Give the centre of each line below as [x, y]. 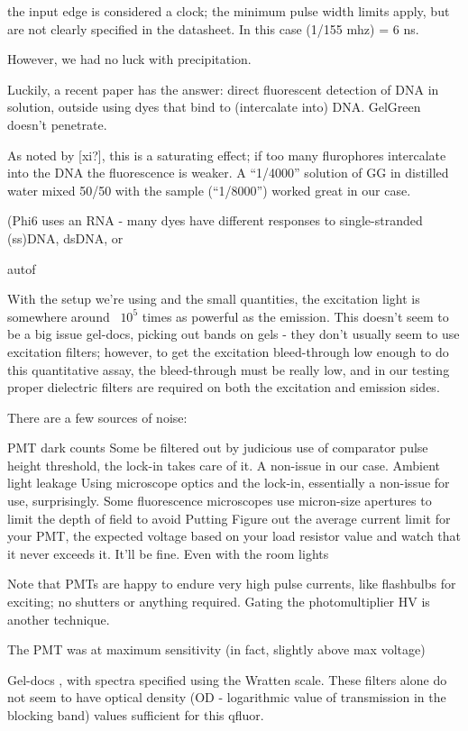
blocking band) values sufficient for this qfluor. [136, 715]
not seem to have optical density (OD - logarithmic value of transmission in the [227, 697]
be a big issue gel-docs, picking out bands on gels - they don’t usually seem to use [234, 334]
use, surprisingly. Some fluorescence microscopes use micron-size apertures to [220, 501]
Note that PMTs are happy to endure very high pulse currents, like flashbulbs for [232, 584]
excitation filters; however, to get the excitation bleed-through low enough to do [228, 351]
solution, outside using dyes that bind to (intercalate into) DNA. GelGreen [214, 107]
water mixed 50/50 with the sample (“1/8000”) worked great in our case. [209, 190]
